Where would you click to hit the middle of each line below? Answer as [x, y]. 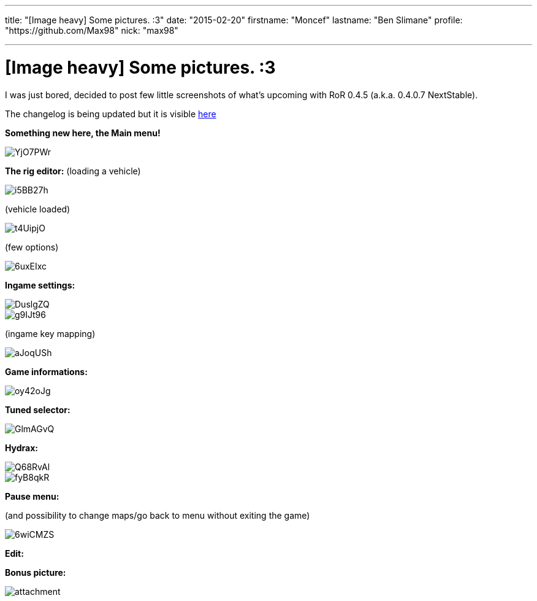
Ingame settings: [40, 285]
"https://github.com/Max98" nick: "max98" [92, 30]
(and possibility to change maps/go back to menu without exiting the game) [158, 515]
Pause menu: [32, 496]
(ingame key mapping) [50, 333]
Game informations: [46, 371]
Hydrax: [22, 448]
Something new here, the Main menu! [83, 133]
